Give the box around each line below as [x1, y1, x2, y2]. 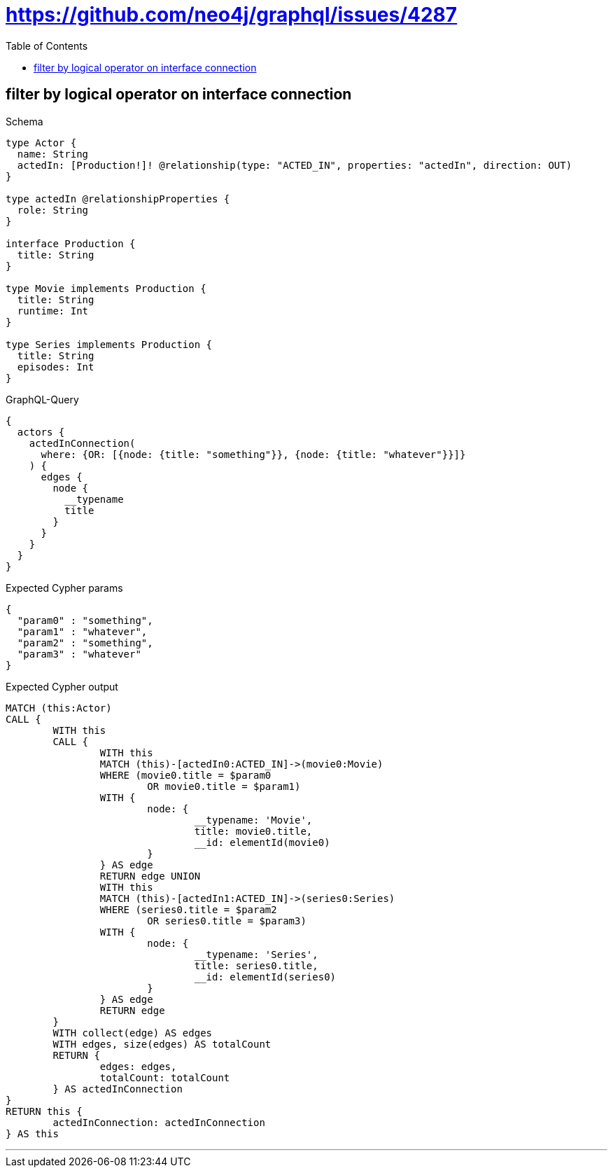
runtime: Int [17, 305, 89, 317]
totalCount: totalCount [99, 1071, 230, 1083]
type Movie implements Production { [6, 282, 206, 294]
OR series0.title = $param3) [147, 915, 306, 926]
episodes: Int [17, 361, 94, 373]
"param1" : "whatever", [17, 625, 148, 637]
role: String [17, 204, 89, 216]
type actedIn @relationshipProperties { [6, 193, 230, 204]
